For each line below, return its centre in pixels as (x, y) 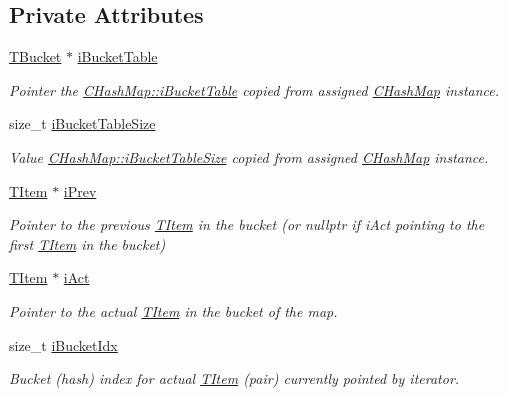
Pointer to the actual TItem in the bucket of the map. (173, 310)
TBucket (35, 56)
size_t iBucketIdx (63, 344)
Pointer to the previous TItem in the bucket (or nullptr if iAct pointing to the (247, 224)
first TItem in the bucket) (87, 243)
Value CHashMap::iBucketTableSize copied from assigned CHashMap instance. (249, 156)
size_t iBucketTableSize (82, 123)
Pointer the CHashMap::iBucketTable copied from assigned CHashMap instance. (254, 89)
